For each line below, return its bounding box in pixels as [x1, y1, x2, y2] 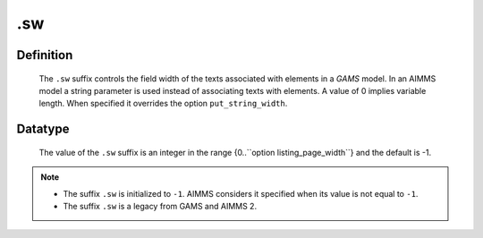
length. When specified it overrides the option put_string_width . [38, 98, 288, 109]
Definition [16, 47, 73, 63]
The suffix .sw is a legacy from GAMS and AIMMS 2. [63, 200, 258, 211]
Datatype [16, 122, 70, 137]
